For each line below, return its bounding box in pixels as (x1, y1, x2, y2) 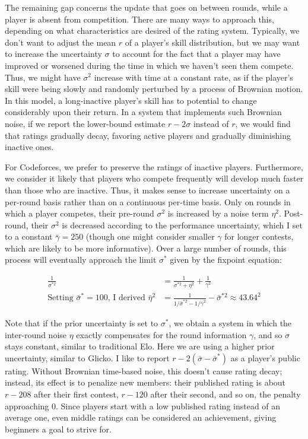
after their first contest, (34, 387, 119, 400)
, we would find (235, 117, 291, 129)
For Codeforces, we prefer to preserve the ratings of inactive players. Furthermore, (5, 160, 303, 173)
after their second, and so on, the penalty (150, 387, 301, 400)
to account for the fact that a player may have (112, 47, 281, 60)
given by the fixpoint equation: (170, 253, 282, 266)
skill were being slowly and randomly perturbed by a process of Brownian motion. (5, 82, 303, 95)
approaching (5, 399, 49, 412)
